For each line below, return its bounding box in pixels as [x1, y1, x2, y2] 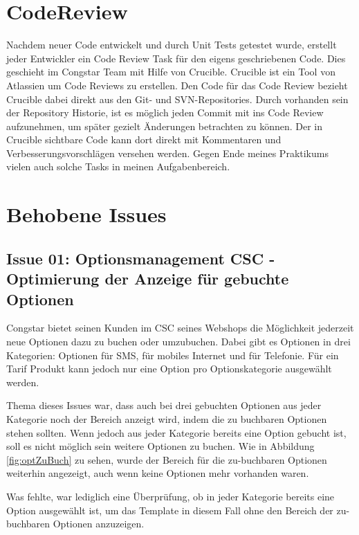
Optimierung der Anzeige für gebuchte [6, 268, 289, 289]
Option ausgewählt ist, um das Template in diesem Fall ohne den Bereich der [6, 502, 333, 517]
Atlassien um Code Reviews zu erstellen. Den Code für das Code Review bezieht [6, 78, 348, 92]
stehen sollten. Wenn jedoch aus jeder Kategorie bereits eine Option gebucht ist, [6, 425, 347, 439]
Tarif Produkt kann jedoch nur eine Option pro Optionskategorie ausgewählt [6, 361, 332, 376]
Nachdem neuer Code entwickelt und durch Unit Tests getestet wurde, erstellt [6, 37, 337, 52]
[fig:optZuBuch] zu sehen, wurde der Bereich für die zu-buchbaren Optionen [6, 452, 327, 466]
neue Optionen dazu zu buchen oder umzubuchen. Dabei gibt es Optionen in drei [6, 334, 351, 349]
